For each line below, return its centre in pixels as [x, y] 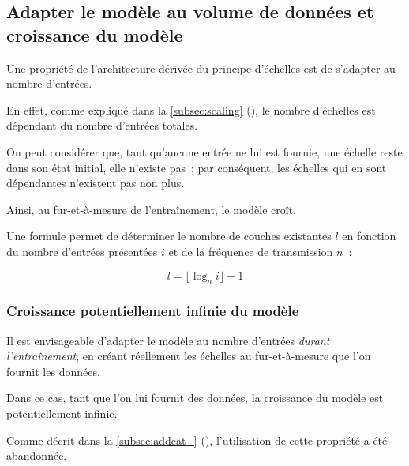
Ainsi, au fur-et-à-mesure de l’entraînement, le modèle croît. [152, 209]
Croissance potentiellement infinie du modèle [153, 311]
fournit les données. [53, 371]
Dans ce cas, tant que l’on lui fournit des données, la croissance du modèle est [195, 398]
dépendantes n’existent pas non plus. [96, 183]
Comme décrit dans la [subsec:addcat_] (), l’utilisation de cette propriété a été [197, 440]
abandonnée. [37, 455]
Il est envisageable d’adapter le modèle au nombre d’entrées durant [168, 340]
